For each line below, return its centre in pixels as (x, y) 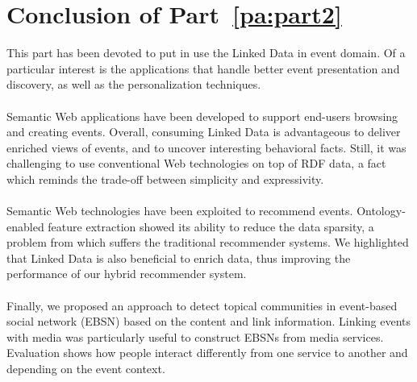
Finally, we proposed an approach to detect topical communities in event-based (202, 305)
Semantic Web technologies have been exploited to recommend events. (180, 211)
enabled (25, 226)
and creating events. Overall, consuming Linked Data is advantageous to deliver (204, 132)
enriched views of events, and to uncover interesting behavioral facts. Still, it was (206, 147)
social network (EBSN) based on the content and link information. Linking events (209, 321)
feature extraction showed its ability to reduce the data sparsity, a (211, 226)
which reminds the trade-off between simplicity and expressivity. (165, 179)
